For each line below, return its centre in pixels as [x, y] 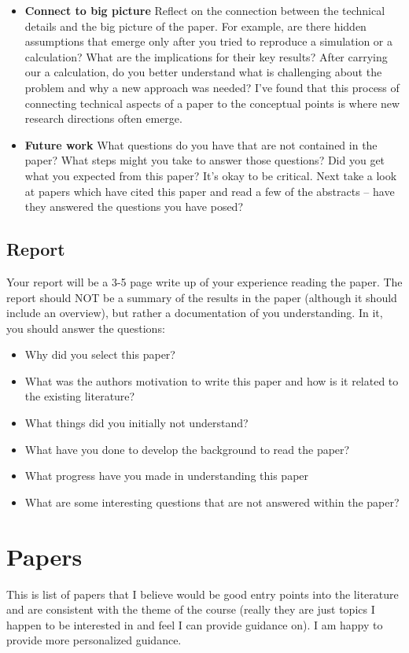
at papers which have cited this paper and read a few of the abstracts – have [210, 191]
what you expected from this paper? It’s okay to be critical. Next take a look [211, 175]
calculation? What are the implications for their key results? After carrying [206, 56]
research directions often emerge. [103, 118]
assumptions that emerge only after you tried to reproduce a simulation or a [209, 41]
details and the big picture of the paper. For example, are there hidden [195, 26]
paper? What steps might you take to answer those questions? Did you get [205, 160]
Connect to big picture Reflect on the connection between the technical [205, 10]
